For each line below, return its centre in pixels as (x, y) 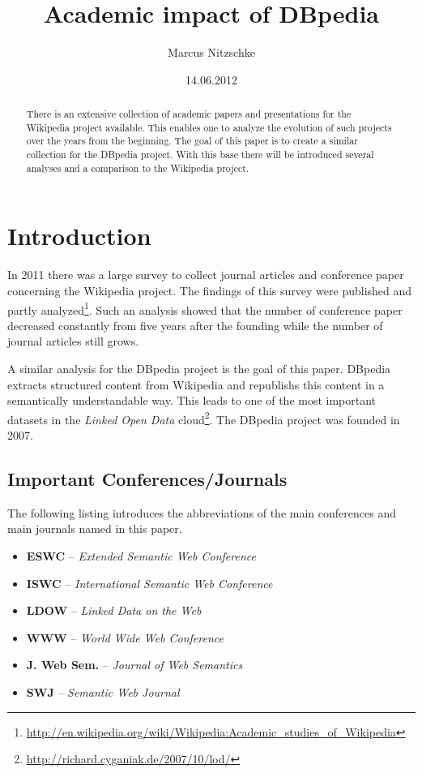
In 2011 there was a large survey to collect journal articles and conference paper (206, 275)
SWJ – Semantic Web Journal (103, 691)
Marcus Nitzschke (211, 52)
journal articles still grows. (73, 341)
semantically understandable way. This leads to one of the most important (192, 400)
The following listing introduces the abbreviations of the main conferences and (202, 512)
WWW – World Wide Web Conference (125, 637)
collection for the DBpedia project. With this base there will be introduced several (200, 155)
